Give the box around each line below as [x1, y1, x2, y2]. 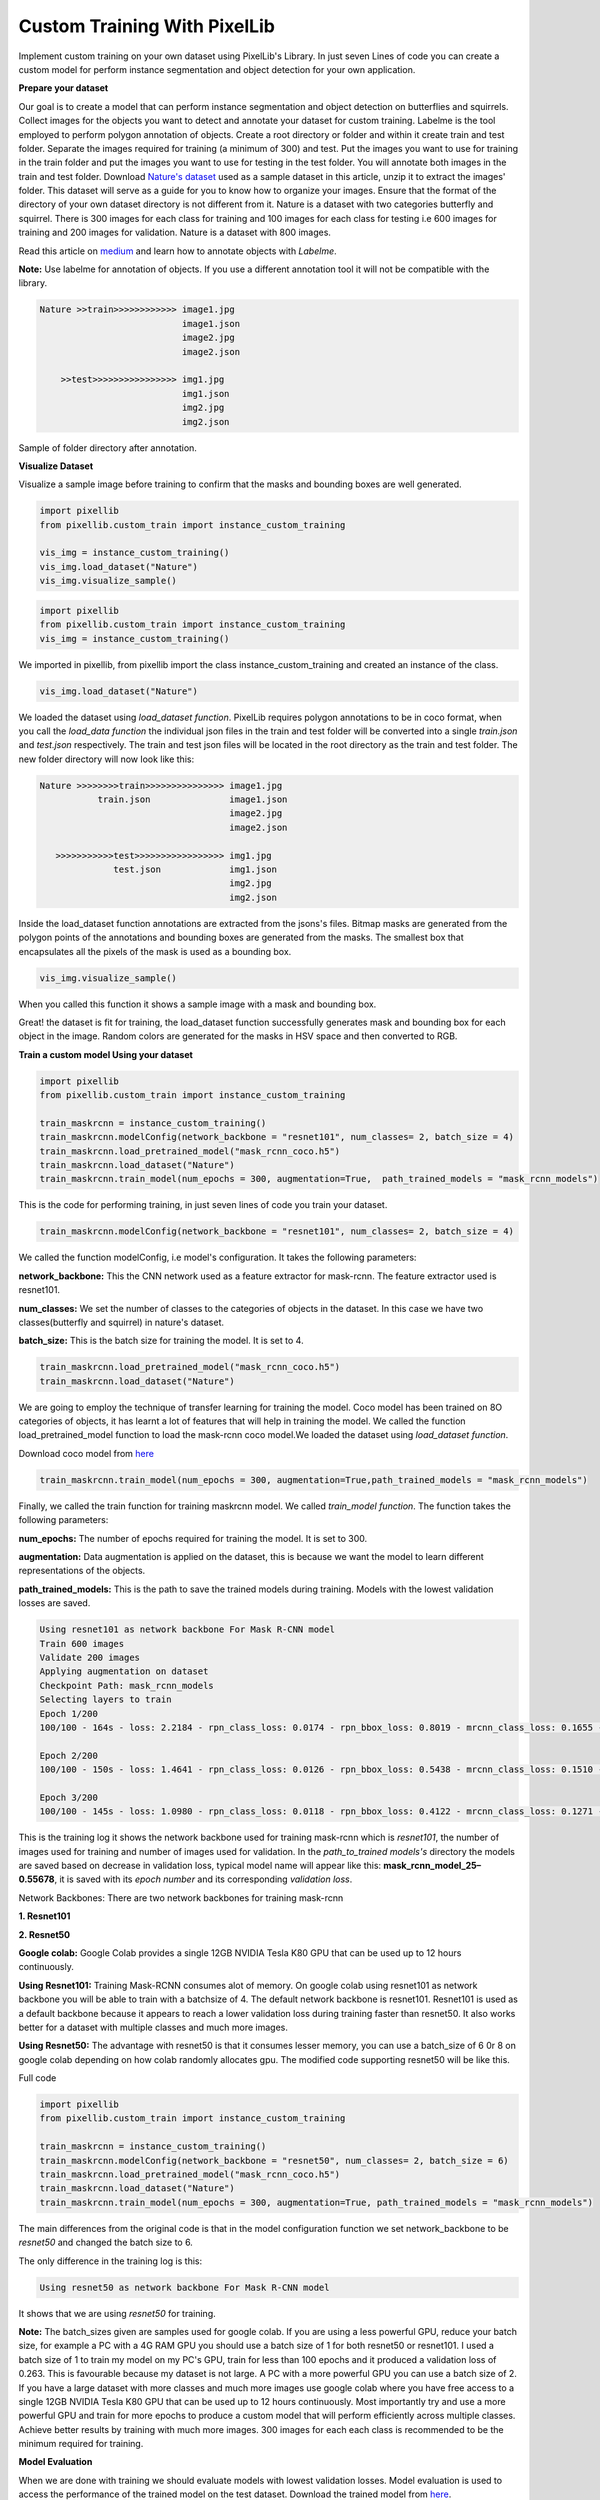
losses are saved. [18, 1597, 91, 1609]
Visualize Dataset [18, 460, 94, 472]
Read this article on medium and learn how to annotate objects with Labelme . [18, 245, 337, 257]
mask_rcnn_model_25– [383, 1860, 482, 1872]
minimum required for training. [18, 2438, 144, 2450]
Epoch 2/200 [39, 1750, 99, 1761]
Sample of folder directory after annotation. [18, 441, 197, 454]
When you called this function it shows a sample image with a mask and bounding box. [18, 998, 377, 1010]
